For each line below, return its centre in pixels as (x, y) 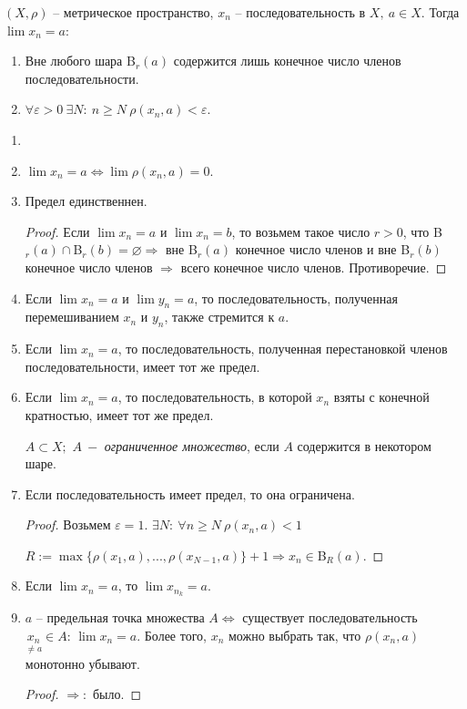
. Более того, (172, 635)
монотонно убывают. (82, 663)
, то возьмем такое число (301, 231)
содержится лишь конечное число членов (287, 61)
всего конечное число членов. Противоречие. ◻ (314, 267)
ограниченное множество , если (192, 445)
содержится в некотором (364, 445)
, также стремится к (219, 317)
